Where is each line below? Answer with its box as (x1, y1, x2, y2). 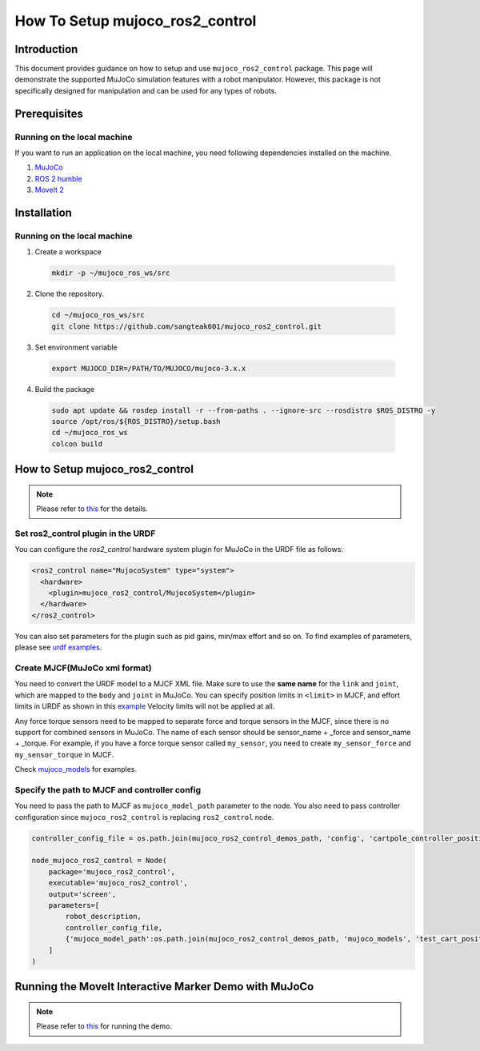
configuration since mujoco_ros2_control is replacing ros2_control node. (14, 812, 274, 821)
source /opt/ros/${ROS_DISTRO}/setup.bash (51, 417, 221, 426)
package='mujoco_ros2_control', (48, 867, 176, 876)
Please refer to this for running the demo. (36, 1021, 172, 1031)
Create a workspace (34, 247, 102, 257)
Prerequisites (14, 106, 83, 120)
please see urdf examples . (14, 642, 102, 652)
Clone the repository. (34, 289, 104, 299)
